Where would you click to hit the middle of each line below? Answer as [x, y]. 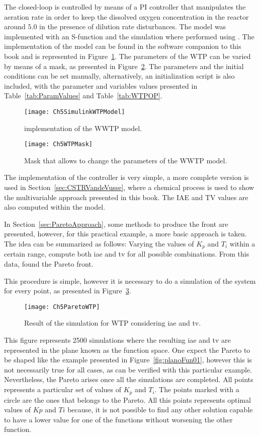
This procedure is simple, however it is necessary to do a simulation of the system [130, 281]
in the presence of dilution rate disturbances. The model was [133, 26]
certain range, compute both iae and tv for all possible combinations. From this [127, 254]
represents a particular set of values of [63, 389]
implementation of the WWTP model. [83, 128]
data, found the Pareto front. [49, 264]
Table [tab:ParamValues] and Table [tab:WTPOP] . [83, 96]
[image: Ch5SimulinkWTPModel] [75, 112]
